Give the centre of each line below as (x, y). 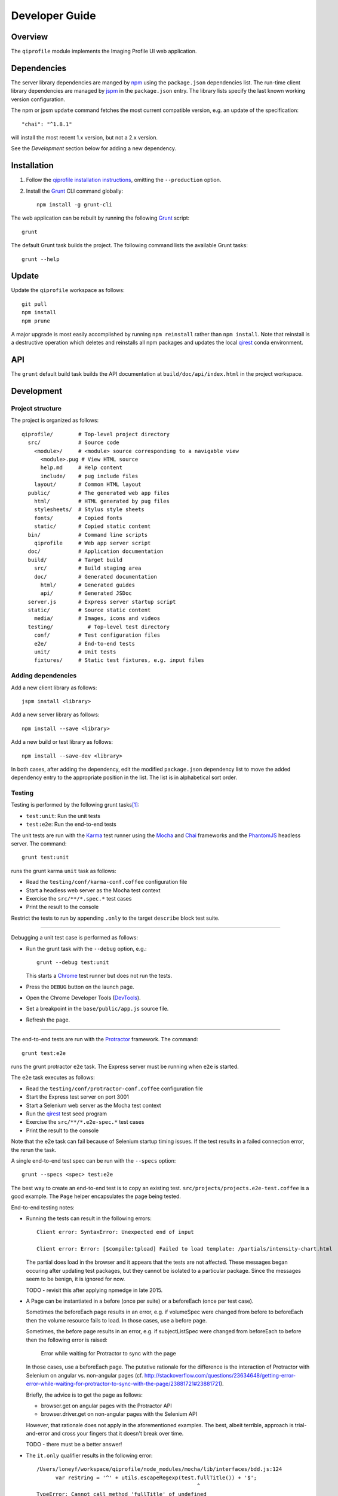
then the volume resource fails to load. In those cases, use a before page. (116, 1320)
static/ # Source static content (89, 610)
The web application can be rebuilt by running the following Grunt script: (100, 218)
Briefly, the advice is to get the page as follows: (84, 1395)
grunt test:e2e (44, 1053)
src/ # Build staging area (87, 568)
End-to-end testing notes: (43, 1207)
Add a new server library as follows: (55, 714)
